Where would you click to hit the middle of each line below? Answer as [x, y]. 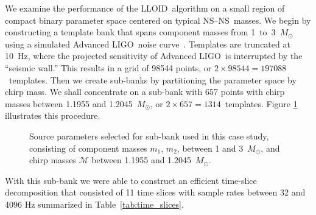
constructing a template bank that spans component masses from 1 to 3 [140, 32]
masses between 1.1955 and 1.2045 [69, 103]
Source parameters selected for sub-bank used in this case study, [149, 136]
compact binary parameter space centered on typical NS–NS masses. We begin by [158, 20]
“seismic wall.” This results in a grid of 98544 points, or [108, 67]
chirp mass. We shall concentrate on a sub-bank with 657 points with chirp [145, 92]
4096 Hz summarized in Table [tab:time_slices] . [94, 204]
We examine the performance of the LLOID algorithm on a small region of [145, 8]
